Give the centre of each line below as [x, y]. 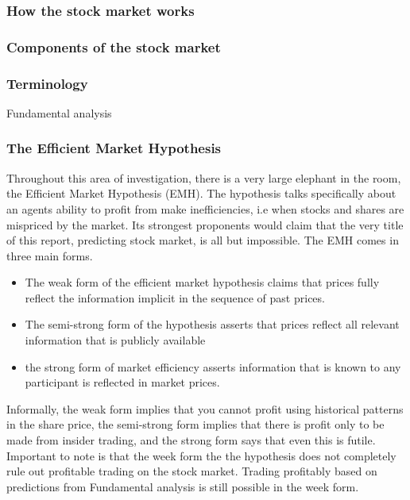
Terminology [47, 83]
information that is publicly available [115, 340]
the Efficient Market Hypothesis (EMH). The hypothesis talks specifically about [201, 193]
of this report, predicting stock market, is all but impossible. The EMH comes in [203, 240]
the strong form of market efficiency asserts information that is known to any [213, 366]
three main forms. [50, 255]
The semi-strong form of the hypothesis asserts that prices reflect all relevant [212, 324]
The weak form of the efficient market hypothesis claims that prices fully [202, 282]
